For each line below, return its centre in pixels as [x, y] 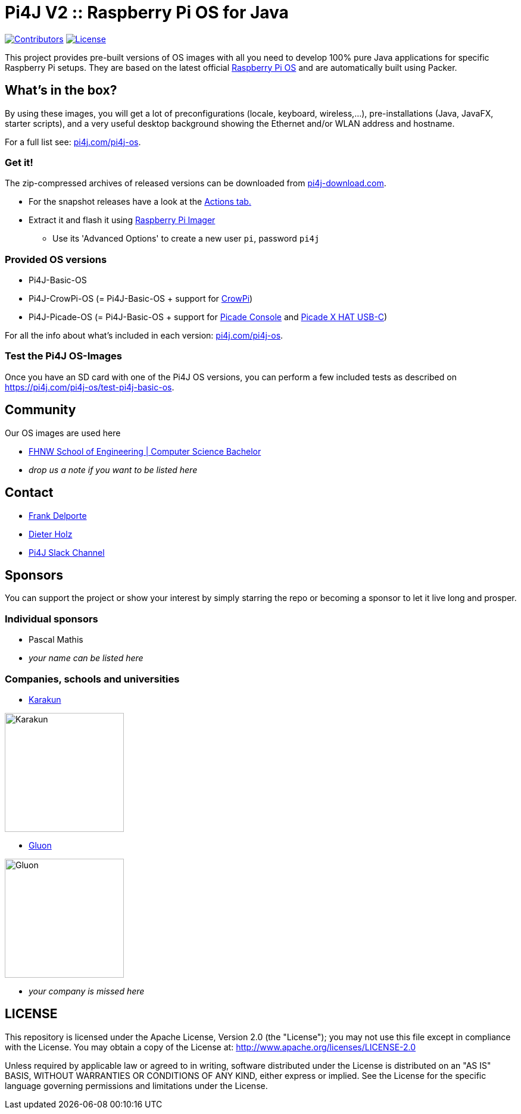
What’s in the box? [61, 90]
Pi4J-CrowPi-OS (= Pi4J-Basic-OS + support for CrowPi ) [141, 299]
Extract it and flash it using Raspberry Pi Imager [122, 220]
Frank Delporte [58, 515]
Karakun [45, 699]
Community [40, 410]
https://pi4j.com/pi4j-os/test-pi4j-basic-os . [90, 387]
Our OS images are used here [63, 433]
